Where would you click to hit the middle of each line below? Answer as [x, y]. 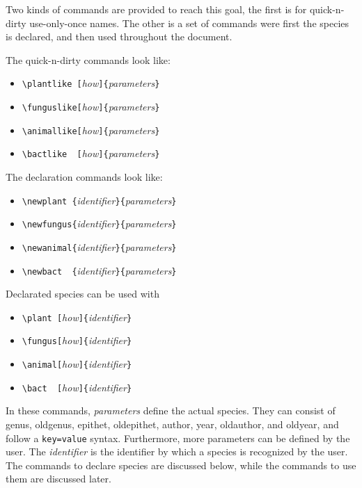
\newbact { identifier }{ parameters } [99, 270]
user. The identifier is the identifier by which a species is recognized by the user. [177, 452]
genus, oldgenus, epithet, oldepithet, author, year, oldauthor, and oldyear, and [172, 424]
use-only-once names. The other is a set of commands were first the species [189, 23]
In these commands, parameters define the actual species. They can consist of [171, 410]
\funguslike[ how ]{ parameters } [91, 107]
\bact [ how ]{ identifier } [77, 387]
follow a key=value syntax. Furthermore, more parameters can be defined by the [178, 438]
